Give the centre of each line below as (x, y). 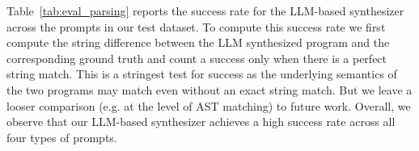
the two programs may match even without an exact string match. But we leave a (209, 89)
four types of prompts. (62, 137)
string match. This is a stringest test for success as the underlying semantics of (202, 74)
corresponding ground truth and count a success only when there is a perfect (197, 58)
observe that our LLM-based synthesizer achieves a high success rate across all (201, 122)
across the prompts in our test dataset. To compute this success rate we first (196, 26)
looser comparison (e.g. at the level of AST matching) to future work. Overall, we (209, 105)
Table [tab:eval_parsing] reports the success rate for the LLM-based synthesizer (205, 10)
